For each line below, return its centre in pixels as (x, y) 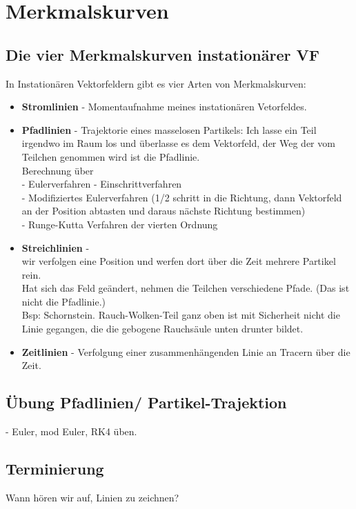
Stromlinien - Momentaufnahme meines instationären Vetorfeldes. (164, 107)
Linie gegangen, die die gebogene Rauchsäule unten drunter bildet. (162, 329)
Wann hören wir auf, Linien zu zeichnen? (92, 497)
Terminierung (55, 469)
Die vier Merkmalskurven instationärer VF (162, 54)
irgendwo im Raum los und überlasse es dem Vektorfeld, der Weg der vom (178, 143)
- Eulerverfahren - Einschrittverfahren (102, 184)
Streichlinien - (56, 247)
